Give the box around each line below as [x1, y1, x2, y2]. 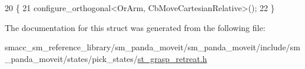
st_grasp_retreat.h [137, 52, 207, 64]
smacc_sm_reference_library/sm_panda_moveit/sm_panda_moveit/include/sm [5, 41, 300, 53]
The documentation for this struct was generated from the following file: [5, 21, 266, 33]
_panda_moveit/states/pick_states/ [5, 52, 138, 64]
